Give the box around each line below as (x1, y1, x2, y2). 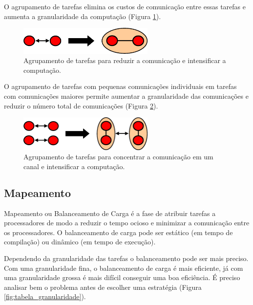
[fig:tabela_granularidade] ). (4, 291, 86, 302)
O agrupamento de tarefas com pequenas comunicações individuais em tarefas (4, 81, 237, 91)
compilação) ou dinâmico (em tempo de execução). (4, 237, 156, 247)
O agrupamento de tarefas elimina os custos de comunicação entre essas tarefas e (4, 1, 246, 11)
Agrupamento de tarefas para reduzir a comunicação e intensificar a (23, 55, 226, 65)
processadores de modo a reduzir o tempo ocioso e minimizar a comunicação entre (4, 218, 250, 228)
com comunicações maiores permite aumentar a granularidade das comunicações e (4, 90, 249, 101)
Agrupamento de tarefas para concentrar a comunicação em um (23, 152, 213, 162)
